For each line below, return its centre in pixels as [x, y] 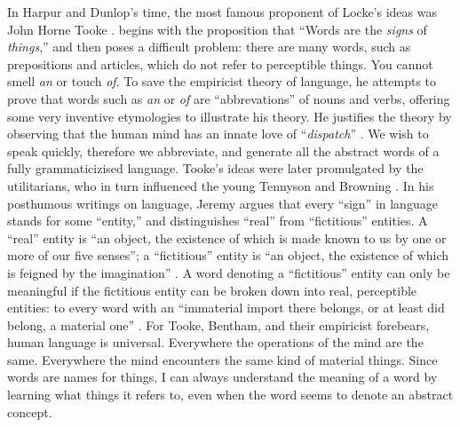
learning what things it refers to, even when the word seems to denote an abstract [230, 395]
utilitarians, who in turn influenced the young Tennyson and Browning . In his [221, 185]
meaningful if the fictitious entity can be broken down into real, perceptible [212, 290]
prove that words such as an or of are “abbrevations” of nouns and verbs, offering [229, 98]
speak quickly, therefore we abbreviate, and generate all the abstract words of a [223, 150]
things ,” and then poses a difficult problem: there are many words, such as [209, 47]
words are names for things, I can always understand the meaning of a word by [222, 377]
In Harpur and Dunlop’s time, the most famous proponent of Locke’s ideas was [222, 12]
